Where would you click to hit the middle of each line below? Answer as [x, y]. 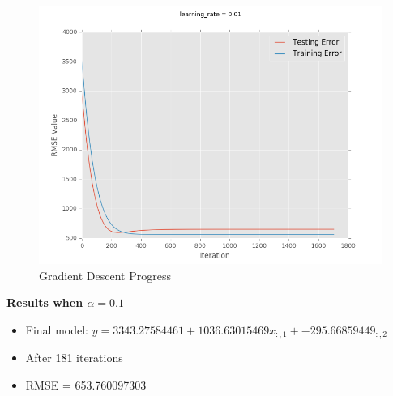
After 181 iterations [74, 358]
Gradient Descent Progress [105, 275]
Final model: [57, 329]
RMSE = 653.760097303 [86, 384]
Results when [45, 302]
